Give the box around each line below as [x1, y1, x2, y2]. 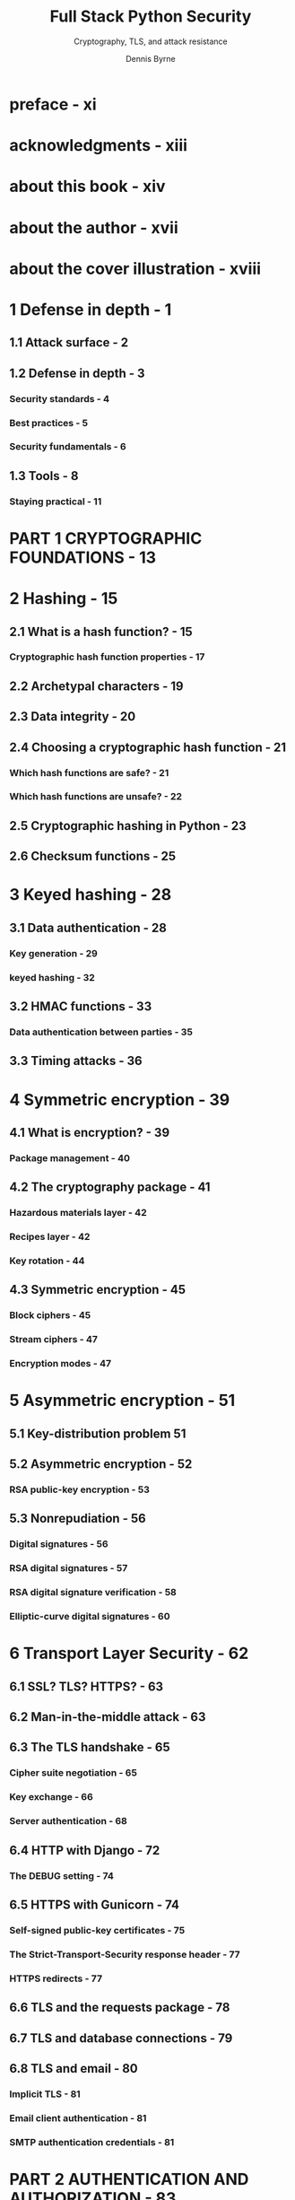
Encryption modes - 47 [9, 1358, 112, 1370]
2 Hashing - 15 [9, 589, 118, 609]
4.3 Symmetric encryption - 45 [9, 1282, 187, 1297]
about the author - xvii [9, 217, 179, 238]
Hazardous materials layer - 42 [9, 1207, 147, 1219]
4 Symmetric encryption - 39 [9, 1089, 230, 1110]
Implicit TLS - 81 [9, 2088, 81, 2100]
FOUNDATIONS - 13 [9, 547, 157, 567]
